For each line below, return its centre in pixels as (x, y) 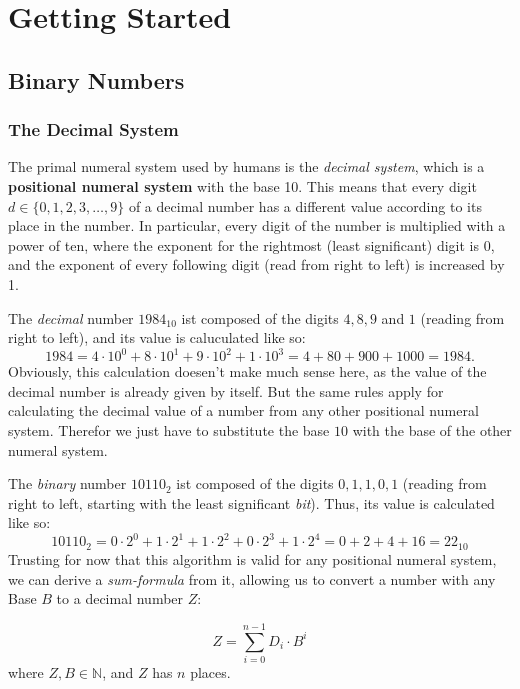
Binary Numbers (96, 79)
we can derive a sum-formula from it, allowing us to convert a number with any (252, 578)
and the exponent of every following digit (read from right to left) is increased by (256, 264)
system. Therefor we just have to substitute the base (169, 430)
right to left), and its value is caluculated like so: (157, 337)
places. (210, 671)
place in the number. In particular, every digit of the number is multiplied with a (257, 225)
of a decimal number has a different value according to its (305, 205)
